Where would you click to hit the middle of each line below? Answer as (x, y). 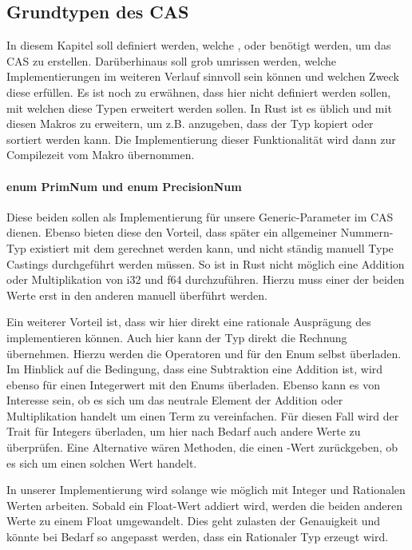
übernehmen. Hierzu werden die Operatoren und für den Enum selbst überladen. (204, 353)
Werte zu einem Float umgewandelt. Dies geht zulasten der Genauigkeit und (194, 521)
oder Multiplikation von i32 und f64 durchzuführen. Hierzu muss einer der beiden (206, 279)
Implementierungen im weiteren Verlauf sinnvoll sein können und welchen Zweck (203, 76)
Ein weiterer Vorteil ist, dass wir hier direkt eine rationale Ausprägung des (189, 322)
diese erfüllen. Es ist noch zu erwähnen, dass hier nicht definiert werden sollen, (199, 92)
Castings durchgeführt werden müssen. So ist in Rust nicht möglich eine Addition (206, 263)
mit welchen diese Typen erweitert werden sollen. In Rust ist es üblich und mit (199, 108)
